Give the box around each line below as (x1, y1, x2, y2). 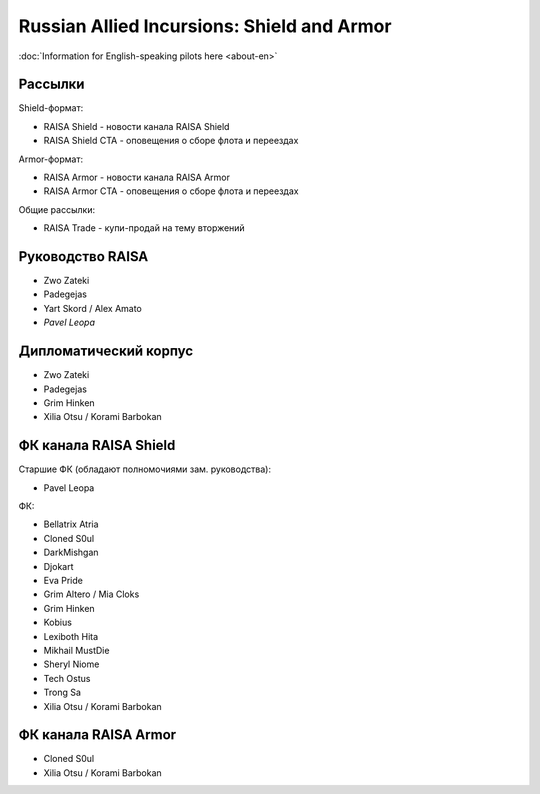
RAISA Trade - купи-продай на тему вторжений (43, 222, 245, 234)
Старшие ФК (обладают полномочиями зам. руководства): (18, 463, 272, 475)
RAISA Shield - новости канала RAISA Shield (43, 120, 230, 132)
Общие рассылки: (18, 203, 95, 215)
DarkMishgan (43, 546, 99, 559)
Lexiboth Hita (43, 630, 99, 642)
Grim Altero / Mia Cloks (43, 588, 140, 600)
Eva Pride (43, 574, 84, 586)
